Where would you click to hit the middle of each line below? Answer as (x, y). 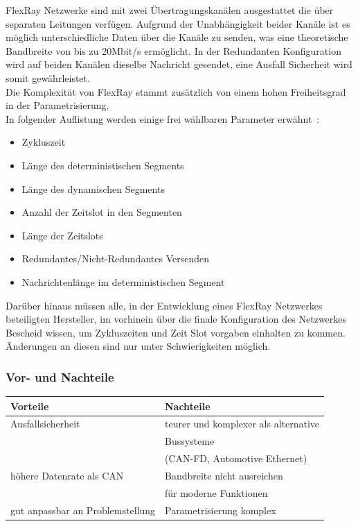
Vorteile (30, 406)
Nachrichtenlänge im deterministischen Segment (123, 281)
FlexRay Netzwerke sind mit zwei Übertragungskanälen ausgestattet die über (170, 10)
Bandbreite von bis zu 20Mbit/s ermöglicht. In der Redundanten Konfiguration (173, 50)
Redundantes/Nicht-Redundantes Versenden (115, 258)
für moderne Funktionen (216, 492)
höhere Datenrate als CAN (67, 475)
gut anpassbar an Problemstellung (83, 510)
